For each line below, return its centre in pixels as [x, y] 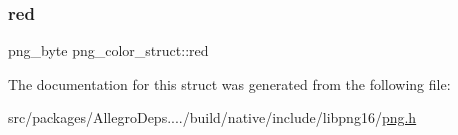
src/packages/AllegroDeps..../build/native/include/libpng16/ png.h [212, 117]
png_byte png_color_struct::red [108, 50]
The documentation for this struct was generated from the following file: [229, 83]
